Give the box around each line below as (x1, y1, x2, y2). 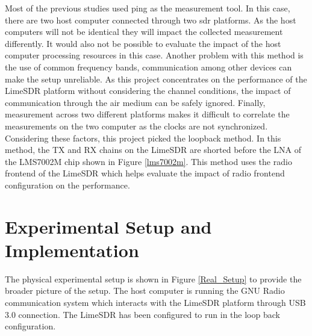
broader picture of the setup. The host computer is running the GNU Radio (5, 284, 285, 297)
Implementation (5, 237, 139, 262)
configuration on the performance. (5, 178, 130, 191)
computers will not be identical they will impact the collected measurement (5, 25, 283, 38)
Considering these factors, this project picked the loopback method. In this (5, 131, 281, 144)
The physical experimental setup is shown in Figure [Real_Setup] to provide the (5, 272, 302, 285)
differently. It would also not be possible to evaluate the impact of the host (5, 37, 281, 49)
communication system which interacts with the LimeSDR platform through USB (5, 296, 306, 308)
